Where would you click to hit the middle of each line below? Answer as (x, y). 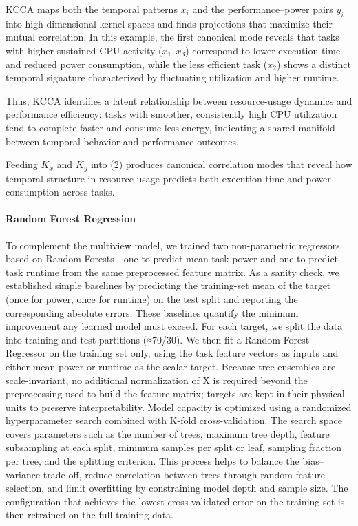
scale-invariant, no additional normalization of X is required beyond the (157, 380)
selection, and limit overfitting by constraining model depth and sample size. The (177, 488)
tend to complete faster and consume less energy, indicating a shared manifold (170, 127)
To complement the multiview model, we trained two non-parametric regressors (173, 245)
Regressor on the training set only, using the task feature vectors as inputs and (172, 353)
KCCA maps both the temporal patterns (92, 9)
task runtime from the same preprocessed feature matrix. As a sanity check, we (172, 272)
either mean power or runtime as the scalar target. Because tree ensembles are (171, 366)
